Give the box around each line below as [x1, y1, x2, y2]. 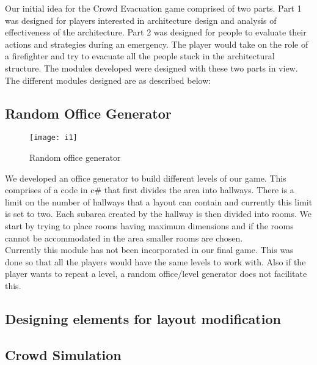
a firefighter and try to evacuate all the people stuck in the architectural [5, 50, 275, 62]
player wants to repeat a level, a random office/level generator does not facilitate [5, 267, 307, 280]
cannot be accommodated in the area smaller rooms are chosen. [5, 231, 243, 244]
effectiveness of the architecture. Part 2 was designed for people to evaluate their [5, 26, 307, 39]
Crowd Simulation [5, 345, 122, 364]
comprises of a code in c [5, 183, 95, 196]
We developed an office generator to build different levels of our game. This [5, 171, 286, 184]
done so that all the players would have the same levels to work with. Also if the [5, 255, 306, 268]
